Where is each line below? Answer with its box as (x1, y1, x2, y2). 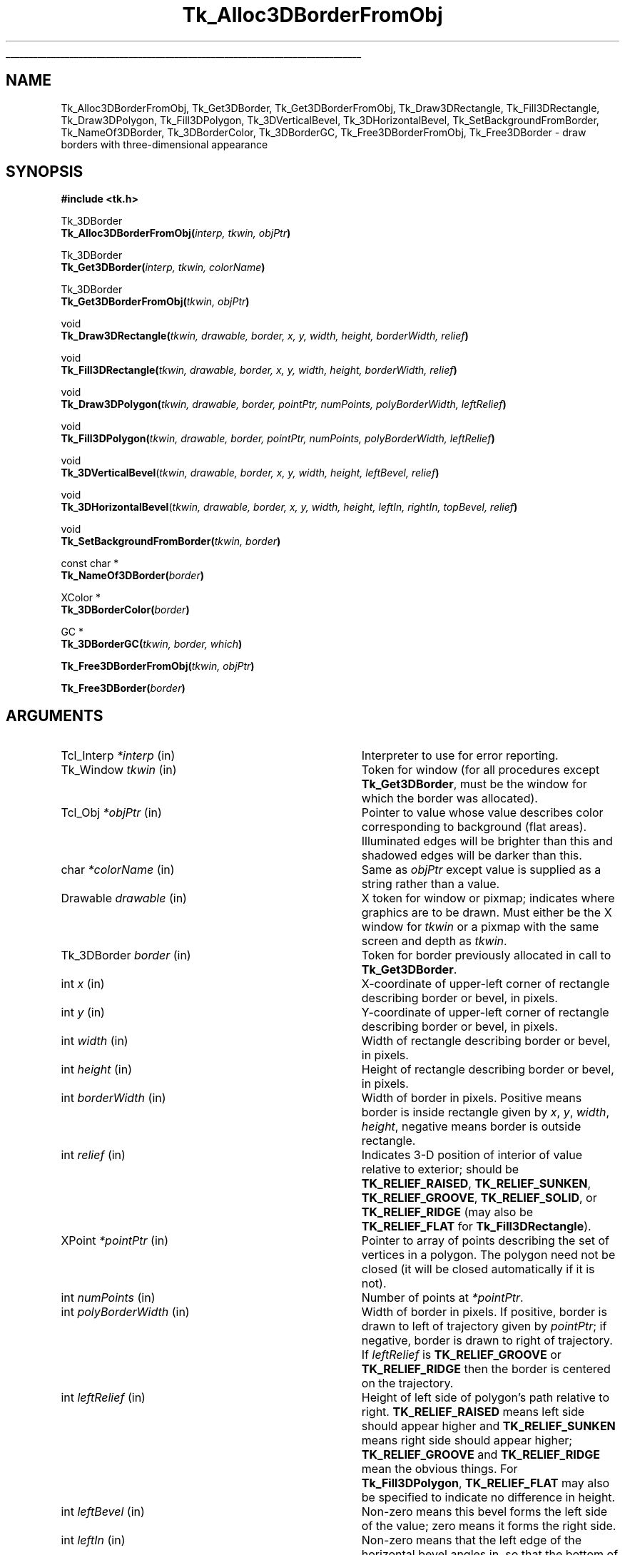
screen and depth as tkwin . (361, 934, 507, 949)
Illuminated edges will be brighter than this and (361, 834, 613, 849)
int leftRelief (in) (61, 1390, 146, 1405)
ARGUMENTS (6, 706, 103, 725)
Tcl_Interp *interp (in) (61, 748, 176, 763)
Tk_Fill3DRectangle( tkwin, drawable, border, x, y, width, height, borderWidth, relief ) (61, 364, 457, 377)
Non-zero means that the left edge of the (361, 1533, 581, 1548)
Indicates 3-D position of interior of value (361, 1148, 582, 1163)
